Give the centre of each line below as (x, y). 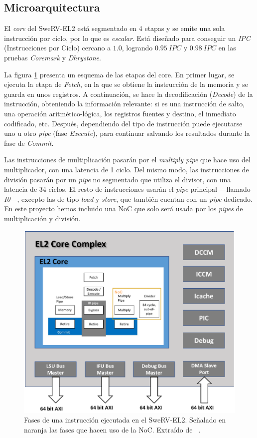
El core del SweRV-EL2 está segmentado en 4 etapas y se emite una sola (115, 28)
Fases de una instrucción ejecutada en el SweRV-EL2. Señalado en (125, 420)
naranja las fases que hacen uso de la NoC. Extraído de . (112, 429)
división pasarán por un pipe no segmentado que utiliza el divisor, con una (118, 179)
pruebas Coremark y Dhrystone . (53, 57)
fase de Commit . (29, 143)
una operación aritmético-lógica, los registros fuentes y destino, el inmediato (120, 113)
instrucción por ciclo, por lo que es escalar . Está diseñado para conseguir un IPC (127, 38)
